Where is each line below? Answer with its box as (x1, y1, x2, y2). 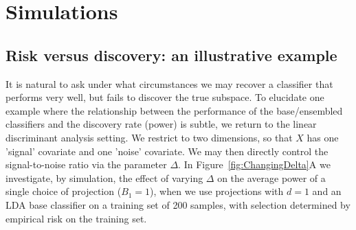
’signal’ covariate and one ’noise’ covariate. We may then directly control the (5, 143, 329, 158)
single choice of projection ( (5, 184, 122, 198)
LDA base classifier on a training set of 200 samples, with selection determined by (5, 197, 351, 211)
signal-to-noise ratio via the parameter (5, 157, 167, 172)
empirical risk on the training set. (5, 211, 147, 225)
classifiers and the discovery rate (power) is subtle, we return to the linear (5, 117, 317, 131)
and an (312, 184, 342, 198)
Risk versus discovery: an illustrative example (5, 44, 337, 65)
